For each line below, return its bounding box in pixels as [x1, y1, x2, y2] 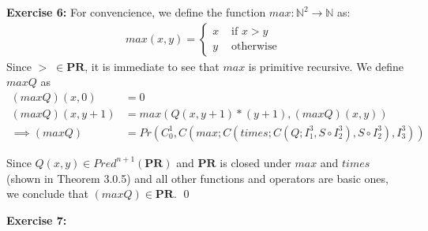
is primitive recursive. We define [248, 58, 404, 74]
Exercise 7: [6, 211, 67, 228]
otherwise [231, 41, 277, 53]
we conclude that [6, 185, 88, 202]
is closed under [220, 154, 291, 170]
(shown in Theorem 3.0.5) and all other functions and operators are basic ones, [6, 170, 389, 186]
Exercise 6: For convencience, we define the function [6, 4, 266, 20]
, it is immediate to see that [84, 58, 220, 74]
